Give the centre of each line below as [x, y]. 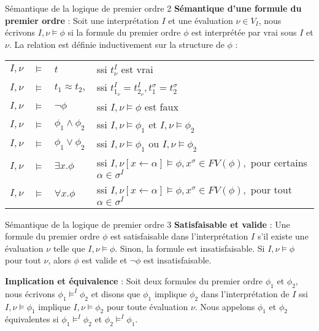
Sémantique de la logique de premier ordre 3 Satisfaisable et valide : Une [148, 224]
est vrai [137, 69]
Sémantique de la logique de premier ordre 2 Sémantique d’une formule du [153, 8]
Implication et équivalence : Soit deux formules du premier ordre [134, 281]
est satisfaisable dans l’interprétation [179, 236]
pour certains [279, 163]
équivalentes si [32, 319]
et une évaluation [201, 20]
